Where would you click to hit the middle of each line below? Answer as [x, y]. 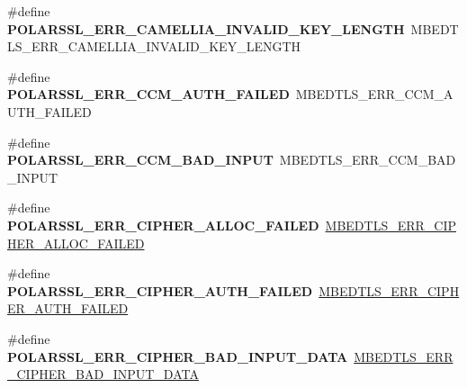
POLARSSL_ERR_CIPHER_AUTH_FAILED [160, 290]
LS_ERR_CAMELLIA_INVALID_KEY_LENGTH [154, 46]
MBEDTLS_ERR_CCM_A [374, 94]
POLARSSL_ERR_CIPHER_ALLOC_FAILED [163, 225]
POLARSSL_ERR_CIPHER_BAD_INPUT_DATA [178, 356]
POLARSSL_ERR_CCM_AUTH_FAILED [148, 94]
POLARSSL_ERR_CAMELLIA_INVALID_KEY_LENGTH [206, 28]
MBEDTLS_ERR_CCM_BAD [368, 160]
